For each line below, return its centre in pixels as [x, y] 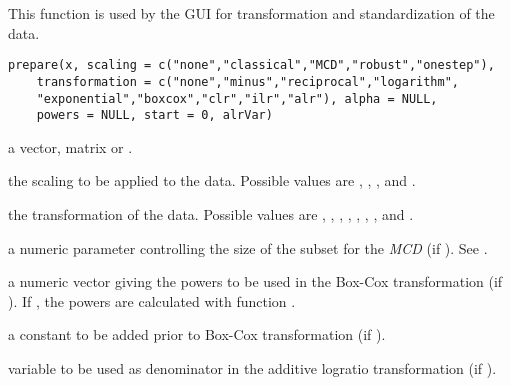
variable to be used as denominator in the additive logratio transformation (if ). [252, 367]
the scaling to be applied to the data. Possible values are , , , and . [212, 180]
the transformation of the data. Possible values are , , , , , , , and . [211, 214]
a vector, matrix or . [70, 146]
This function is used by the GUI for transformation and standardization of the [251, 13]
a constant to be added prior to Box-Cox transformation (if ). [197, 334]
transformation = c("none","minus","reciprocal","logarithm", [248, 81]
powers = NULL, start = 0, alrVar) [154, 115]
